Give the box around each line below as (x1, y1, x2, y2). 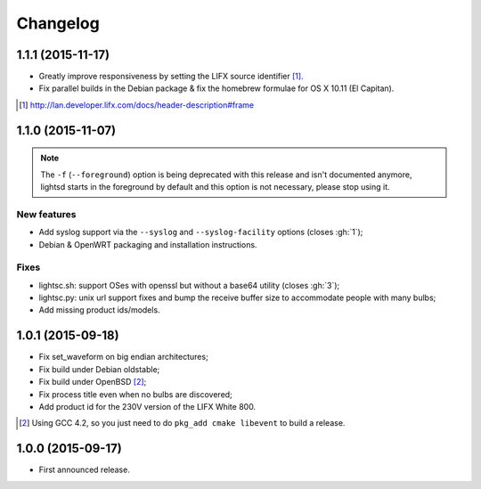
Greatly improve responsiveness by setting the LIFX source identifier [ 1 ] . (38, 71, 304, 82)
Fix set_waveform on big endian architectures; (38, 352, 208, 363)
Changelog (16, 13, 100, 33)
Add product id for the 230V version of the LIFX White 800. (38, 401, 257, 412)
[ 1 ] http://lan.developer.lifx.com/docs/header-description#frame (19, 99, 255, 110)
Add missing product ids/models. (38, 305, 160, 315)
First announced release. (38, 464, 131, 476)
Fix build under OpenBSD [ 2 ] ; (38, 377, 147, 387)
